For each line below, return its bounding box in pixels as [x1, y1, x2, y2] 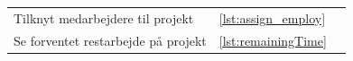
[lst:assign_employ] [218, 8, 326, 27]
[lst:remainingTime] [218, 30, 327, 49]
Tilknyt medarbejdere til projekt [14, 8, 194, 27]
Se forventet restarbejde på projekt [14, 30, 207, 49]
